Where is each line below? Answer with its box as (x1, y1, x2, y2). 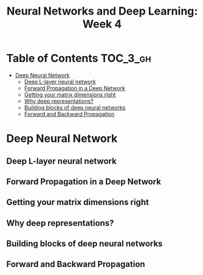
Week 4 (82, 17, 122, 31)
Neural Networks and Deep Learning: (6, 4, 198, 18)
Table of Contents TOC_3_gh (6, 52, 151, 65)
